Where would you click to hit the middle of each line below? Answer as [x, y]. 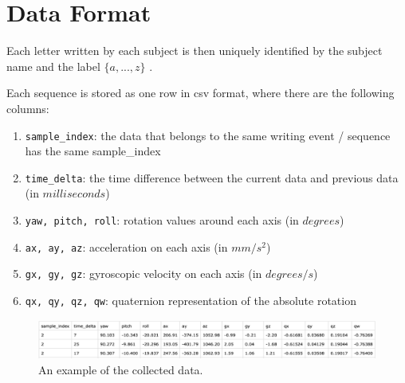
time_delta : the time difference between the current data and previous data [212, 177]
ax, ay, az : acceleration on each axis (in [126, 246]
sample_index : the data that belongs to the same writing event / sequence [208, 135]
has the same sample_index [93, 151]
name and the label [53, 66]
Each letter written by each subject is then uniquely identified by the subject [195, 51]
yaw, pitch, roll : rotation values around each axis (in [162, 220]
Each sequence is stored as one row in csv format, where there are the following [201, 93]
